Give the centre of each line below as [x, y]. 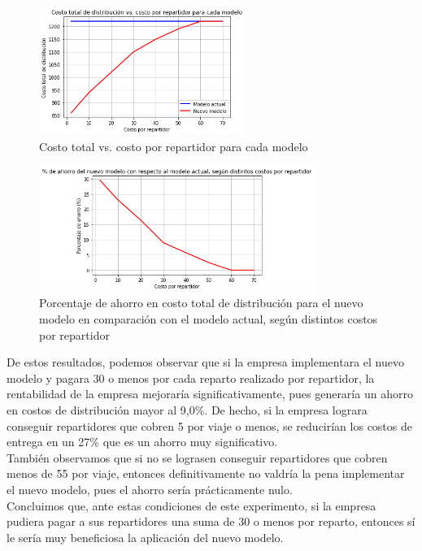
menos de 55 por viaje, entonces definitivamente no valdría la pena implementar [206, 473]
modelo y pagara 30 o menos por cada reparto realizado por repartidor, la [191, 377]
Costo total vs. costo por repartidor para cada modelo [174, 146]
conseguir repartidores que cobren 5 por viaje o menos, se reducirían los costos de [209, 425]
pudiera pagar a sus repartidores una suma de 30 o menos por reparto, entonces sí [211, 521]
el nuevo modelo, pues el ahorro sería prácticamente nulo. [150, 489]
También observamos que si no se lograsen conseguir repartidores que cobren [197, 457]
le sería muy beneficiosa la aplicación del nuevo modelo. [145, 537]
